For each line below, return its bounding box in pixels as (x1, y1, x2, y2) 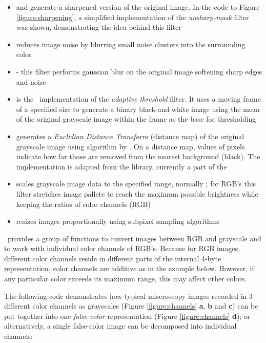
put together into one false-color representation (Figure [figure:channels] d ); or (4, 310, 251, 321)
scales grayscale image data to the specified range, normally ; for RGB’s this (16, 178, 256, 189)
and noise (16, 76, 46, 87)
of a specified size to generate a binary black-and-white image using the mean (16, 103, 260, 114)
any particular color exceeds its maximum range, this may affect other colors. (4, 273, 247, 284)
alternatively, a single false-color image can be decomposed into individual (4, 320, 237, 331)
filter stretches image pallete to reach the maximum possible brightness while (16, 188, 258, 199)
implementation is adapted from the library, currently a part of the (16, 161, 227, 171)
